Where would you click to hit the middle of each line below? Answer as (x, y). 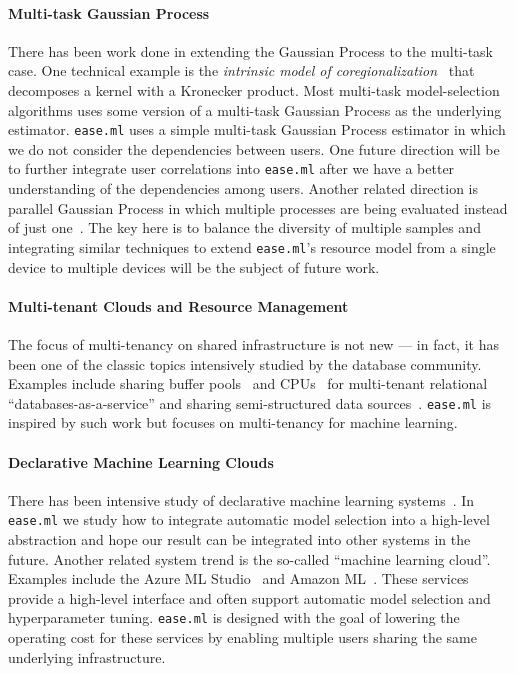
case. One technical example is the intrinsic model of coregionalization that (241, 70)
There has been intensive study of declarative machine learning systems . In (241, 499)
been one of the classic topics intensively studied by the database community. (245, 363)
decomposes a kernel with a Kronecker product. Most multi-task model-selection (254, 89)
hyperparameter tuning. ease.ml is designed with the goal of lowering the (234, 617)
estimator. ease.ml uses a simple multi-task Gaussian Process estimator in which (257, 129)
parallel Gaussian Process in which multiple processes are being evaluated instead (258, 207)
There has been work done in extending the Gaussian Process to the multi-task (251, 50)
